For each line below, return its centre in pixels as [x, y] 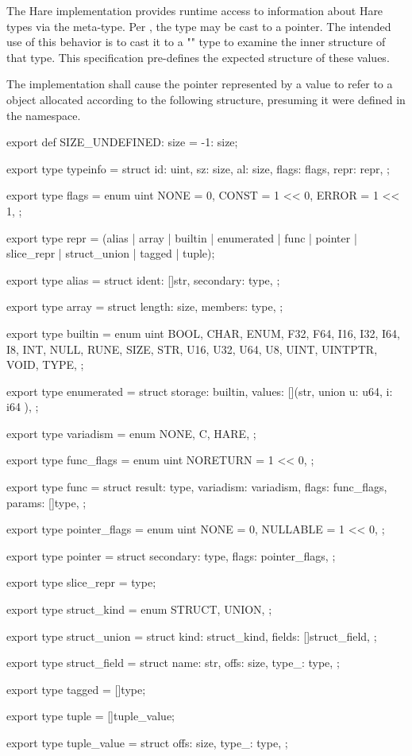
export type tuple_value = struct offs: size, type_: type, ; [147, 742]
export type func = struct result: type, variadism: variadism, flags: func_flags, [197, 487]
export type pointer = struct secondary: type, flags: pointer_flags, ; [171, 555]
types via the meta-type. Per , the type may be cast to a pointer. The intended [199, 26]
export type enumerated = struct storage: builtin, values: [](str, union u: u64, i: [200, 391]
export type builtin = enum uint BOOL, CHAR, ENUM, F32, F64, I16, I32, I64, [203, 333]
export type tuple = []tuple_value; [91, 716]
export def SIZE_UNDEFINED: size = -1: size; [122, 142]
